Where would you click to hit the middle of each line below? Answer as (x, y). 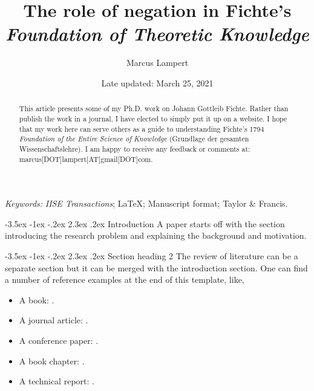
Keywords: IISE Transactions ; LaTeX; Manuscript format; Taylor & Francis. (146, 203)
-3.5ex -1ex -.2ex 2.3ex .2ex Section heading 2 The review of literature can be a (152, 256)
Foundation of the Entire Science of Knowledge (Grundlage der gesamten (134, 139)
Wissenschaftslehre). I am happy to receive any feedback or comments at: (135, 148)
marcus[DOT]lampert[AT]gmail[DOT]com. (86, 159)
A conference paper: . (59, 340)
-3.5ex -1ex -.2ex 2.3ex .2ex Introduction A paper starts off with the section (145, 223)
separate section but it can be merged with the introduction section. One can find (156, 267)
